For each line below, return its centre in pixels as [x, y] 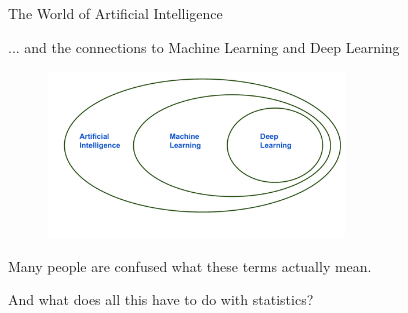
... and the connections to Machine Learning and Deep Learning [204, 46]
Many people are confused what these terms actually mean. [190, 265]
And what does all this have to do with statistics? [161, 299]
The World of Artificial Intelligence [115, 13]
